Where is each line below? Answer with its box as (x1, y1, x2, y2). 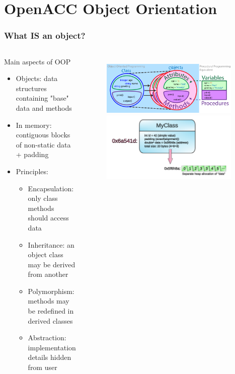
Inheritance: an (28, 239, 74, 250)
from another (28, 269, 68, 279)
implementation (28, 342, 76, 352)
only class (28, 193, 58, 203)
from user (28, 362, 57, 372)
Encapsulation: (28, 183, 74, 193)
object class (28, 249, 63, 260)
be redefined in (28, 306, 74, 316)
